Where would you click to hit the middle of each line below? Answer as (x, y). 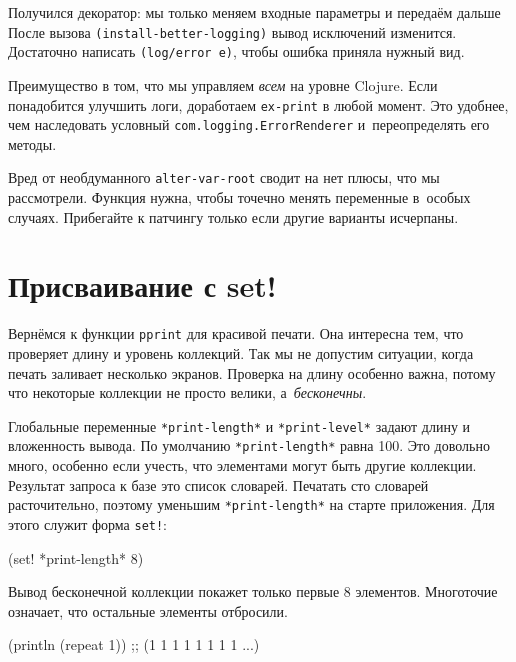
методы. (32, 143)
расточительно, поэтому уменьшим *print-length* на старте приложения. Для (251, 504)
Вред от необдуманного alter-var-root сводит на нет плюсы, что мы (224, 177)
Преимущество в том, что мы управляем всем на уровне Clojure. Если (223, 84)
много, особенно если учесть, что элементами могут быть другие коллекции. (242, 465)
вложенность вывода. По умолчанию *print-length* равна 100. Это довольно (249, 445)
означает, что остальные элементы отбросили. (148, 610)
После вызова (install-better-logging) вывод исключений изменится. (232, 31)
